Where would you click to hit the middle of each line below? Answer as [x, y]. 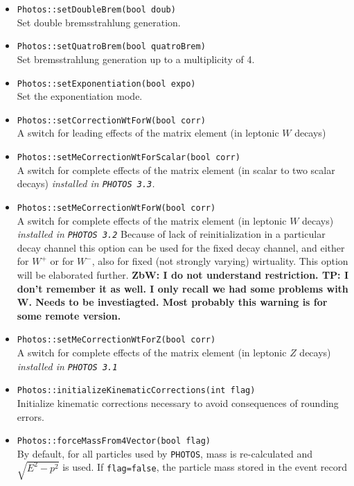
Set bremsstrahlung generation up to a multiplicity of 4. [136, 59]
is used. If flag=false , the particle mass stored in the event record [205, 467]
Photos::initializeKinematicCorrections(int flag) [136, 391]
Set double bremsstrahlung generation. [99, 22]
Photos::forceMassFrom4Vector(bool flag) [114, 441]
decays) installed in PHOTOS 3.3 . [86, 183]
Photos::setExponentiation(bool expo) [106, 84]
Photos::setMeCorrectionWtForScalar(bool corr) [129, 157]
